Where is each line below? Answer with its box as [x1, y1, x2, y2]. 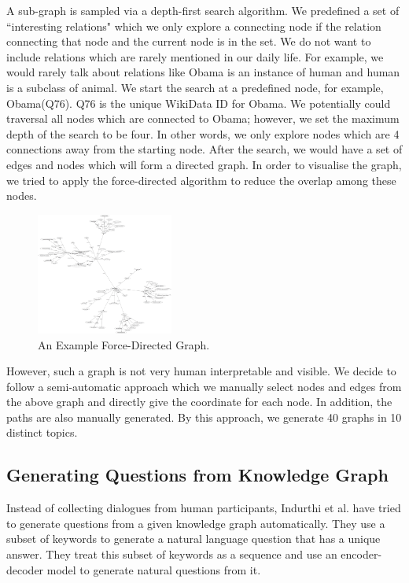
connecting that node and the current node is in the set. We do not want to [6, 33, 371, 50]
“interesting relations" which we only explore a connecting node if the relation [6, 17, 381, 34]
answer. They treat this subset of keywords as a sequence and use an [6, 546, 337, 563]
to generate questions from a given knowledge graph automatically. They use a [6, 515, 385, 531]
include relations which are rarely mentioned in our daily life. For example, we [6, 48, 384, 65]
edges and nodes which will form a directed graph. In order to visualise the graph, [6, 156, 402, 172]
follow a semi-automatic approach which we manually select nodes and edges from [6, 378, 402, 394]
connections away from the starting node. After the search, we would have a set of [6, 141, 403, 157]
